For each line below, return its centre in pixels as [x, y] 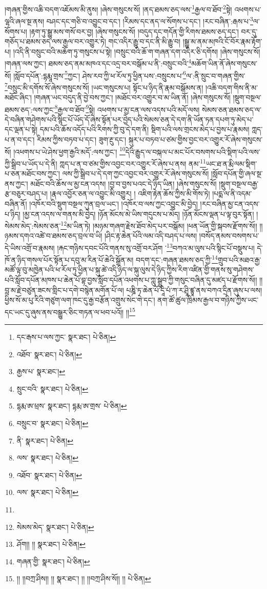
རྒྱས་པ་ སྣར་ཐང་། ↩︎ [41, 371]
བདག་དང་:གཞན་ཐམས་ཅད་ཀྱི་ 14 [177, 259]
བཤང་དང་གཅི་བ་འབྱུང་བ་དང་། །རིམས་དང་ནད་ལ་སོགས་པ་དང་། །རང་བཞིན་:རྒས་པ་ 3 [150, 20]
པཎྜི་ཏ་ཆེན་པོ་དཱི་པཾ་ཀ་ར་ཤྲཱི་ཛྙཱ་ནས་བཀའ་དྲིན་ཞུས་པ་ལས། [194, 290]
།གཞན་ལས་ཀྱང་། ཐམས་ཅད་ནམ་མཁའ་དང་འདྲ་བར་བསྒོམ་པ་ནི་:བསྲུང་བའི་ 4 [98, 62]
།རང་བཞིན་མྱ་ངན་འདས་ [230, 203]
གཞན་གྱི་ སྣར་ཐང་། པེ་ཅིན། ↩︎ [53, 561]
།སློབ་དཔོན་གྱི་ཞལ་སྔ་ [237, 173]
